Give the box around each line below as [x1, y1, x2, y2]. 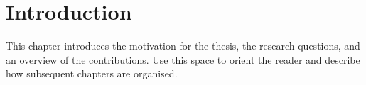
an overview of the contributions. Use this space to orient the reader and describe [6, 52, 360, 67]
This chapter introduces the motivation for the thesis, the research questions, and [6, 38, 360, 53]
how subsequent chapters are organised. [6, 66, 178, 81]
